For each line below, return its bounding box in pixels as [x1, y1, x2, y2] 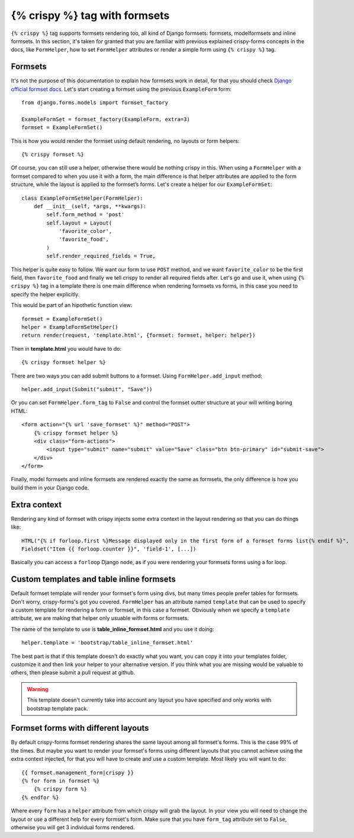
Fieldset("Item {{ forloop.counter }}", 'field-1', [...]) [21, 545, 197, 552]
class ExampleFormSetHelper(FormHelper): [21, 194, 143, 201]
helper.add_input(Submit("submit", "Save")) [21, 386, 153, 392]
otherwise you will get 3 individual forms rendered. [11, 824, 135, 831]
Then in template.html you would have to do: [11, 345, 121, 352]
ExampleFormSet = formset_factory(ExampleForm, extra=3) [21, 116, 191, 123]
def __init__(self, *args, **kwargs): [33, 203, 147, 210]
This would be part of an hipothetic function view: [11, 302, 133, 309]
